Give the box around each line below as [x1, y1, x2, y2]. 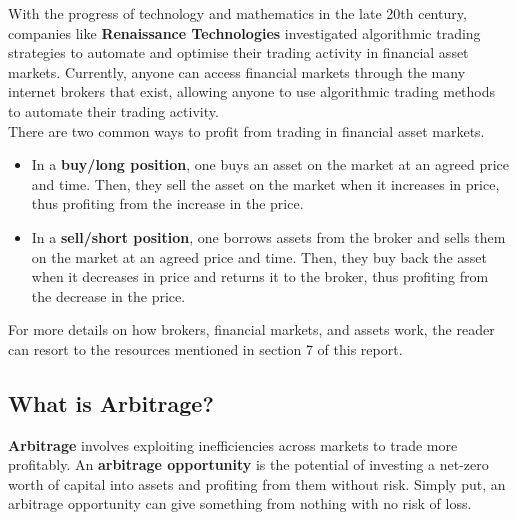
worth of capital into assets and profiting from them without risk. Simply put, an [8, 473, 506, 494]
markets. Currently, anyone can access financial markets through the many [8, 61, 466, 82]
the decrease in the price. [31, 285, 186, 306]
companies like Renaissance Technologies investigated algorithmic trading [8, 22, 481, 43]
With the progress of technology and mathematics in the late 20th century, [8, 3, 467, 23]
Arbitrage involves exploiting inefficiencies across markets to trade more [8, 434, 458, 455]
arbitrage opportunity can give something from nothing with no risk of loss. [8, 493, 472, 514]
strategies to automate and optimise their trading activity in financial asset [8, 42, 469, 63]
